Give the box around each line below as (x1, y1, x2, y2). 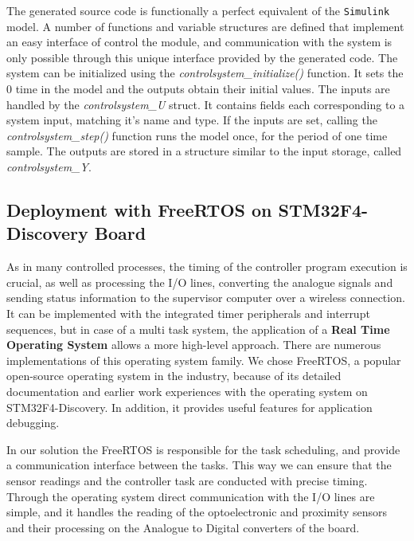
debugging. (6, 414, 60, 431)
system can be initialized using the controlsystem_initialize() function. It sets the (6, 65, 404, 81)
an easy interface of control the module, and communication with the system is (6, 33, 393, 50)
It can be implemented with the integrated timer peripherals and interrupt (6, 304, 370, 321)
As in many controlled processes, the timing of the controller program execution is (6, 258, 408, 275)
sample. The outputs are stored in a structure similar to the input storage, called (6, 143, 402, 159)
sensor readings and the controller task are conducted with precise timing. (6, 472, 368, 488)
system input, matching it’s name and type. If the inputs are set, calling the (6, 112, 377, 128)
